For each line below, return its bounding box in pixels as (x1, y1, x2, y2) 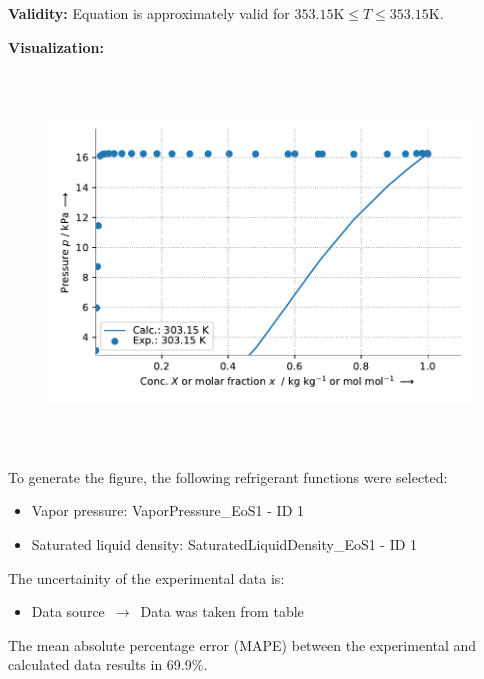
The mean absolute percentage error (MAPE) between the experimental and (8, 634, 477, 655)
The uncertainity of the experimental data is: (8, 567, 285, 588)
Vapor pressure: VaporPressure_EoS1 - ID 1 (31, 500, 304, 521)
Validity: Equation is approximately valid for (8, 3, 290, 23)
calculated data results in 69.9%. (8, 654, 208, 675)
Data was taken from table (140, 601, 304, 622)
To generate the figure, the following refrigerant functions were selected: (8, 466, 448, 487)
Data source (31, 601, 105, 622)
